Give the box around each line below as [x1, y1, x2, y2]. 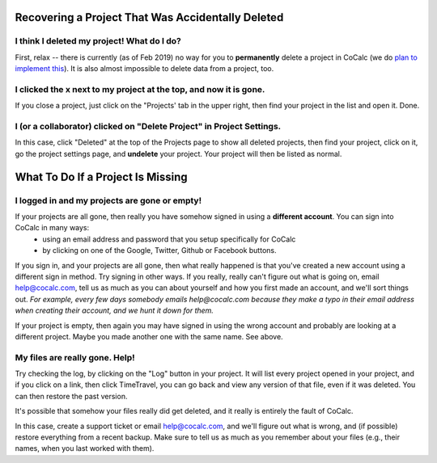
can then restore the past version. [15, 391, 128, 401]
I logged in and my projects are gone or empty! [15, 195, 202, 206]
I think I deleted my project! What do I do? [15, 36, 182, 47]
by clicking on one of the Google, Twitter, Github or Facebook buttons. [42, 246, 277, 255]
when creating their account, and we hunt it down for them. [15, 305, 214, 315]
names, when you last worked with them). [15, 444, 155, 453]
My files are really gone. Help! [15, 351, 135, 363]
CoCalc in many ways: [15, 223, 90, 233]
